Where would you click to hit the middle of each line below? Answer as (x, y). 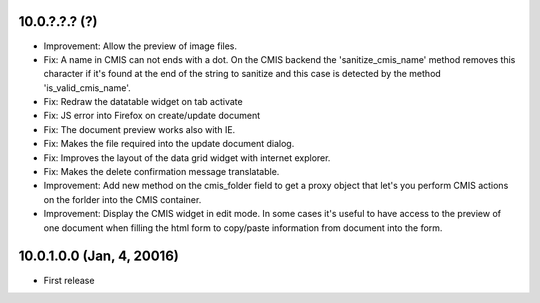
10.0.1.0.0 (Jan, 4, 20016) (98, 256)
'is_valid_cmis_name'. (87, 87)
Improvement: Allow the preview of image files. (140, 46)
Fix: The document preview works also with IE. (139, 129)
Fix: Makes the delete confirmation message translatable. (161, 172)
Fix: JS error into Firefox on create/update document (151, 116)
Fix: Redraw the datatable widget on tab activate (143, 102)
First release (69, 280)
